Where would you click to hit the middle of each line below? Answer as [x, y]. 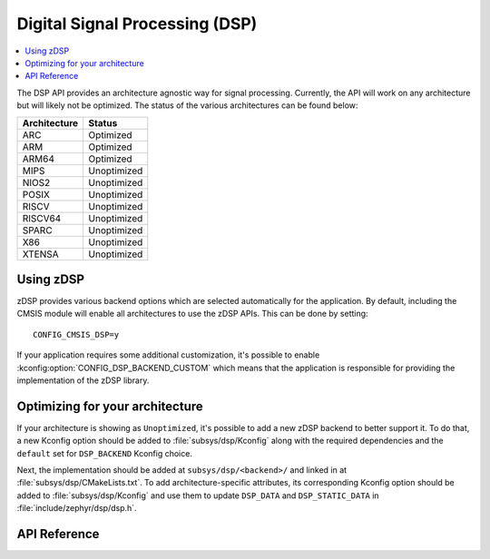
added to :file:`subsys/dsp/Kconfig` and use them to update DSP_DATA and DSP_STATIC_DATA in [198, 495]
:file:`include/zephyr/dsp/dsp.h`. [77, 508]
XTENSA [40, 254]
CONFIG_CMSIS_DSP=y [76, 334]
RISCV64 [42, 218]
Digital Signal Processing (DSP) [137, 24]
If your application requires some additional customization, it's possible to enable [168, 355]
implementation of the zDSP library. [83, 380]
